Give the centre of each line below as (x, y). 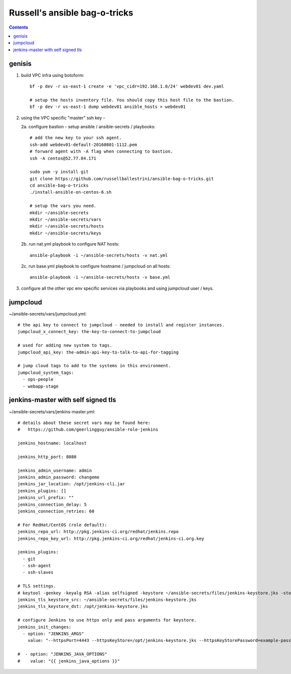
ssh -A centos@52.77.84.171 (63, 158)
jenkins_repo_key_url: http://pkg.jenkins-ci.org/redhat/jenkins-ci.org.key (111, 538)
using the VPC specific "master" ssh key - (63, 118)
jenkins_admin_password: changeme (58, 477)
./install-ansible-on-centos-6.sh (71, 192)
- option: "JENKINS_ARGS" (53, 634)
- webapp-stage (40, 386)
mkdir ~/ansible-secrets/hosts (67, 226)
